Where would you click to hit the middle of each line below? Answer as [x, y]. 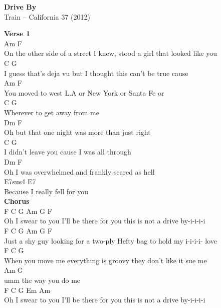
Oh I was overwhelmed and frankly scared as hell [79, 171]
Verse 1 [17, 33]
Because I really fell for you [46, 191]
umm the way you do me [42, 280]
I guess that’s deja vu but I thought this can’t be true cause [96, 73]
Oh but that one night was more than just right [77, 132]
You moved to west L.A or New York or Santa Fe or [84, 92]
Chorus [17, 201]
